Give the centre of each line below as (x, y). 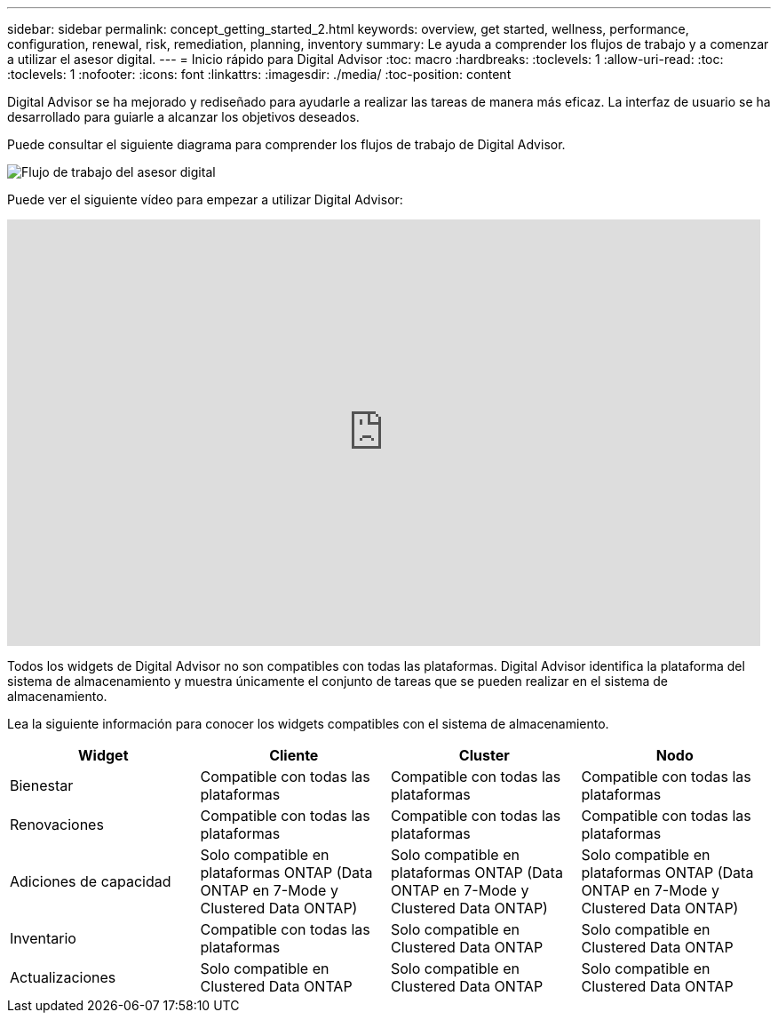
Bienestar (42, 785)
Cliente (294, 755)
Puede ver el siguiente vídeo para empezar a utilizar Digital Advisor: (205, 199)
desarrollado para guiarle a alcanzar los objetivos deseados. (183, 117)
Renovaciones (57, 825)
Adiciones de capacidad (91, 881)
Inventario (43, 938)
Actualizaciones (63, 977)
